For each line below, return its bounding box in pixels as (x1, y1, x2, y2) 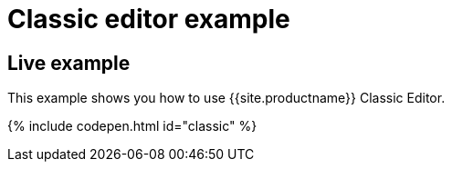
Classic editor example (7, 4, 290, 35)
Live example (7, 51, 131, 75)
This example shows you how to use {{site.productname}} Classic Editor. (7, 90, 446, 106)
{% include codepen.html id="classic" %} (7, 118, 258, 134)
